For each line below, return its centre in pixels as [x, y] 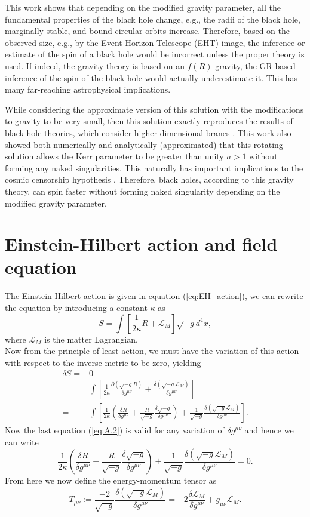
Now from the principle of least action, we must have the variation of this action [152, 351]
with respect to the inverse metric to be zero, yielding [103, 362]
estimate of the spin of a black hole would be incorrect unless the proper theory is [155, 54]
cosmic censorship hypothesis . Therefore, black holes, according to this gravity [149, 179]
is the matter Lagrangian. [91, 339]
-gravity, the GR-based [254, 65]
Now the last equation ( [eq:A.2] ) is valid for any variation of [115, 430]
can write [22, 442]
